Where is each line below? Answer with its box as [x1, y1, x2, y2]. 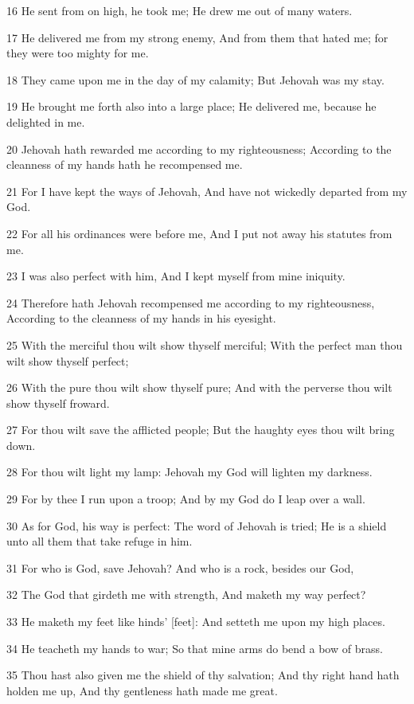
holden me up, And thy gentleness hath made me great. [6, 682, 278, 698]
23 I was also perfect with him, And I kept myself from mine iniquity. [6, 268, 346, 284]
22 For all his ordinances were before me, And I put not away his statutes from [6, 225, 393, 241]
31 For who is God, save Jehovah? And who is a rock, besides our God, [6, 559, 354, 576]
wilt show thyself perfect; [6, 352, 129, 369]
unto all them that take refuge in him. [6, 533, 193, 550]
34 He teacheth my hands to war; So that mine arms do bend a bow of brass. [6, 639, 383, 656]
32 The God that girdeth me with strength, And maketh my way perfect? [6, 586, 366, 603]
